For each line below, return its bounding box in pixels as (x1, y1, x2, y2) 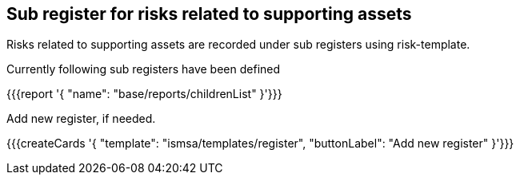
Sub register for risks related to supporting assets (6, 4, 412, 24)
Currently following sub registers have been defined (6, 62, 281, 77)
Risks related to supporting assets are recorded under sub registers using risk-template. (6, 37, 470, 52)
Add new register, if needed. (6, 112, 156, 126)
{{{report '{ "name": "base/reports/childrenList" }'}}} (6, 87, 282, 101)
